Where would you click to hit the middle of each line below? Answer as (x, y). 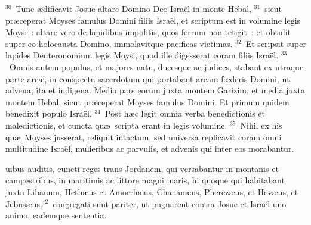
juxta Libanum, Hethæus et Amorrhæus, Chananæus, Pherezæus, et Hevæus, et (152, 191)
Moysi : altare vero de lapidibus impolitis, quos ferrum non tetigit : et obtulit (148, 32)
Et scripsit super (276, 43)
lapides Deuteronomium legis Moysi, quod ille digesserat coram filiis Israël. (142, 55)
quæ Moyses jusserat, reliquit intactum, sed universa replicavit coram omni (144, 137)
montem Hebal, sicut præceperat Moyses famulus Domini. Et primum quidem (147, 101)
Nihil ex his (261, 125)
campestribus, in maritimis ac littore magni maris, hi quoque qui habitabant (145, 180)
